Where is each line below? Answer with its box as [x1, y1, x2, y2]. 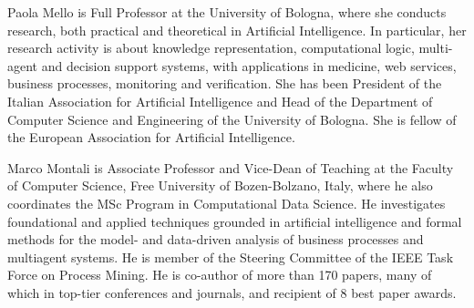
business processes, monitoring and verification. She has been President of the [7, 74, 442, 93]
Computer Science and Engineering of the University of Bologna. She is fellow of [7, 109, 457, 128]
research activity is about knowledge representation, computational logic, [7, 38, 415, 57]
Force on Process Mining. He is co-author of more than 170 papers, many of [7, 265, 432, 284]
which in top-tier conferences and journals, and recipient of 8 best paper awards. [7, 282, 457, 302]
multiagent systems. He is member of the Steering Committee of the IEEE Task [7, 247, 454, 266]
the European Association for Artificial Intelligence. [7, 128, 295, 147]
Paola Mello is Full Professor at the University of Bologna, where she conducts [7, 3, 447, 21]
